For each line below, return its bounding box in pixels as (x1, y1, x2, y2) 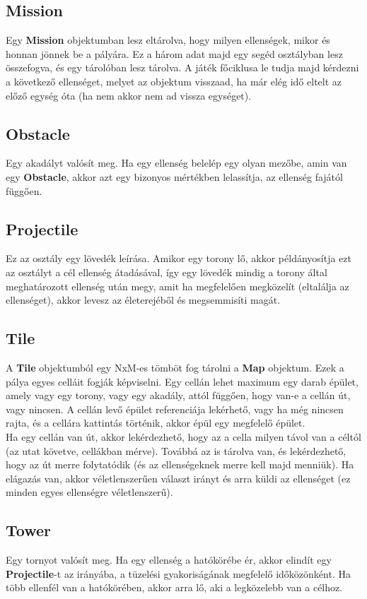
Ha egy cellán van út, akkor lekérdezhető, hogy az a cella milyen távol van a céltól (6, 429, 361, 444)
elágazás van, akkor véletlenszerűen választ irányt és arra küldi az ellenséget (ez (6, 470, 351, 485)
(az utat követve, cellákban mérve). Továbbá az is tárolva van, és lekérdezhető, (6, 443, 346, 458)
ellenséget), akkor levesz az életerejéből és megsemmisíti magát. (6, 292, 281, 307)
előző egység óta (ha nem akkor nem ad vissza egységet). (6, 88, 252, 102)
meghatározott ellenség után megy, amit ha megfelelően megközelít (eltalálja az (6, 278, 349, 293)
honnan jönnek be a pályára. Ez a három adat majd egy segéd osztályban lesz (6, 46, 343, 61)
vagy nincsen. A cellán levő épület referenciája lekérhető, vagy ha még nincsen (6, 401, 344, 416)
